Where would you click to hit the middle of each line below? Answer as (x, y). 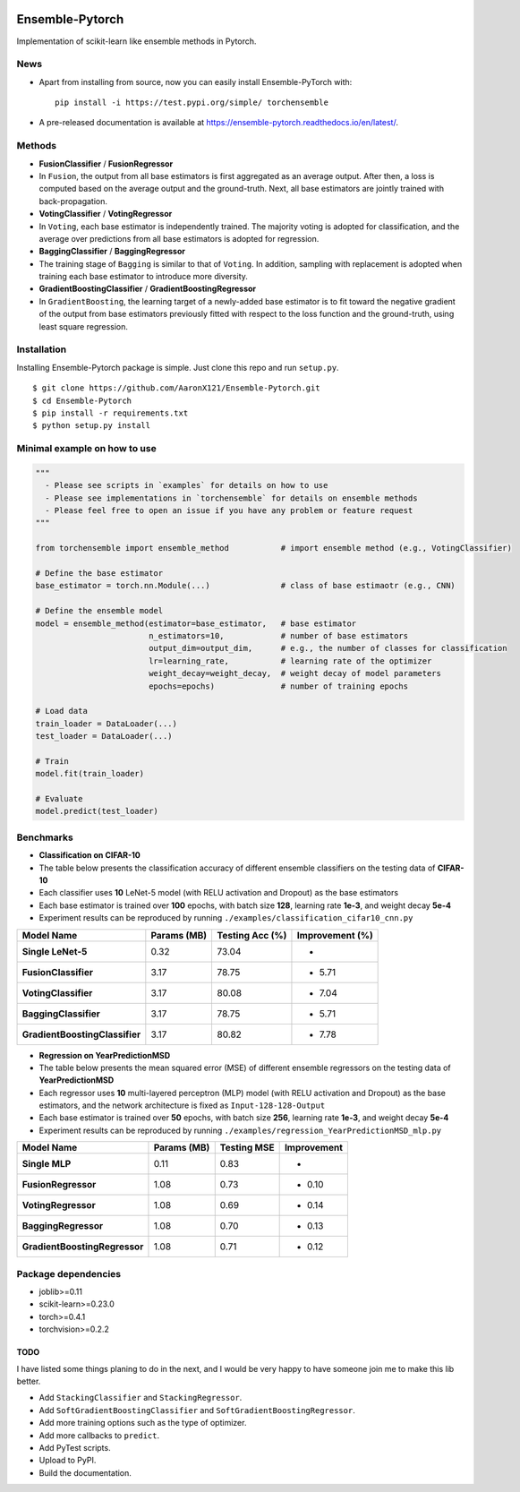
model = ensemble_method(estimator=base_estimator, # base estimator (196, 623)
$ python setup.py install (92, 426)
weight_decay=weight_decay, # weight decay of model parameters (295, 673)
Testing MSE (247, 1148)
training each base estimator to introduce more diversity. (143, 277)
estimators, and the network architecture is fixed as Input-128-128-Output (182, 1105)
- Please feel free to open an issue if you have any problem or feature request (229, 511)
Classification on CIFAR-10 (90, 855)
